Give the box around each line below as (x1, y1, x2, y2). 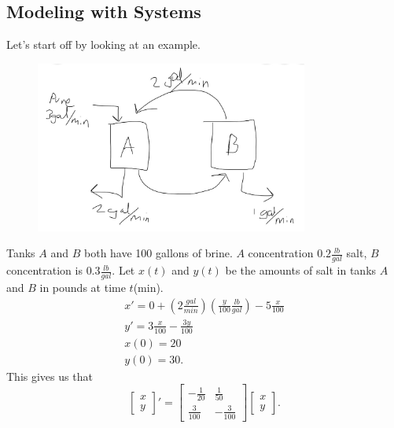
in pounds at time (39, 279, 126, 296)
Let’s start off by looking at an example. (6, 36, 201, 53)
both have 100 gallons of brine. (84, 245, 233, 261)
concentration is (6, 262, 83, 279)
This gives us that (6, 367, 93, 384)
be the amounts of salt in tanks (225, 262, 377, 279)
